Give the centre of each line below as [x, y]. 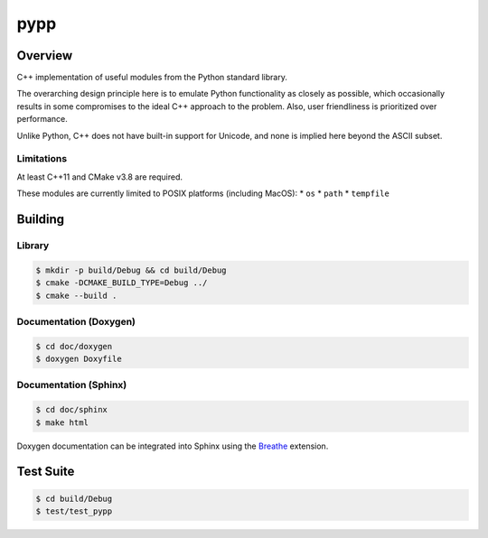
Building [41, 219]
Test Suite [46, 472]
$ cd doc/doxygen [74, 346]
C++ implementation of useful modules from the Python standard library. [152, 78]
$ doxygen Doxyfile [79, 359]
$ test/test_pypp [74, 511]
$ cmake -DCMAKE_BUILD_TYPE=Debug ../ [122, 283]
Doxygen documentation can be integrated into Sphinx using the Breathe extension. [173, 446]
